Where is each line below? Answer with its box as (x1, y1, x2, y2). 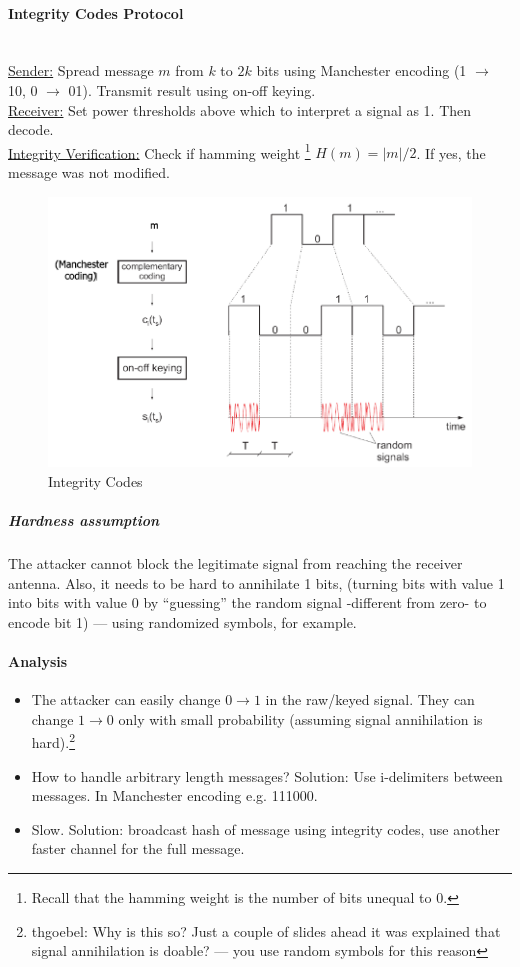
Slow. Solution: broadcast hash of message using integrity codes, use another (31, 818, 500, 839)
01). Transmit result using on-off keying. (68, 79, 316, 100)
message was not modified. (8, 162, 170, 183)
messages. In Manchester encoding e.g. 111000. (31, 785, 318, 806)
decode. (8, 119, 54, 140)
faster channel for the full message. (31, 838, 245, 859)
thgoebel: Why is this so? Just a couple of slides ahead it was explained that (31, 920, 501, 941)
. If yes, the (416, 142, 486, 163)
